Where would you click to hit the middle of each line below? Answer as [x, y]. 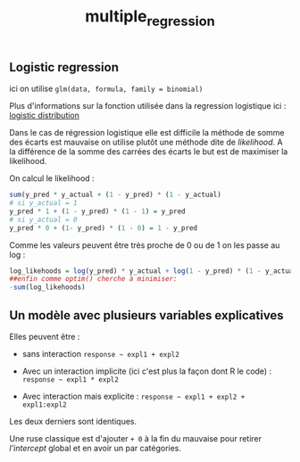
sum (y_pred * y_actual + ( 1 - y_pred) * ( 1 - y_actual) [115, 195]
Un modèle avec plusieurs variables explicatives [146, 315]
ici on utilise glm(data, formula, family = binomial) [106, 89]
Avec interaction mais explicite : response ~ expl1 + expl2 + [133, 396]
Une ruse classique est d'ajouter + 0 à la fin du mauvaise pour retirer [135, 439]
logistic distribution [45, 115]
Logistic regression [64, 67]
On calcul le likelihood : [52, 178]
